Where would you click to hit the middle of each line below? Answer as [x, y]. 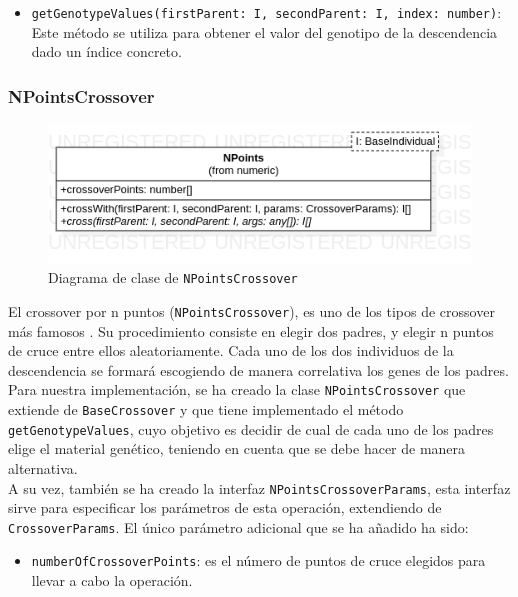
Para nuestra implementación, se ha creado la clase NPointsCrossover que [237, 389]
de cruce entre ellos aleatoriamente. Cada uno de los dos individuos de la [231, 350]
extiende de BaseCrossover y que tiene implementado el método [206, 409]
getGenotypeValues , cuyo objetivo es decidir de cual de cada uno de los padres [251, 428]
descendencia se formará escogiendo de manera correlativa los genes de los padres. [258, 369]
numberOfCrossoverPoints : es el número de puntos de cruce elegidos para [258, 560]
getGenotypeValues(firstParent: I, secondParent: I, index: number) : [266, 12]
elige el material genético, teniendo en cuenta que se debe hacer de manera [237, 448]
